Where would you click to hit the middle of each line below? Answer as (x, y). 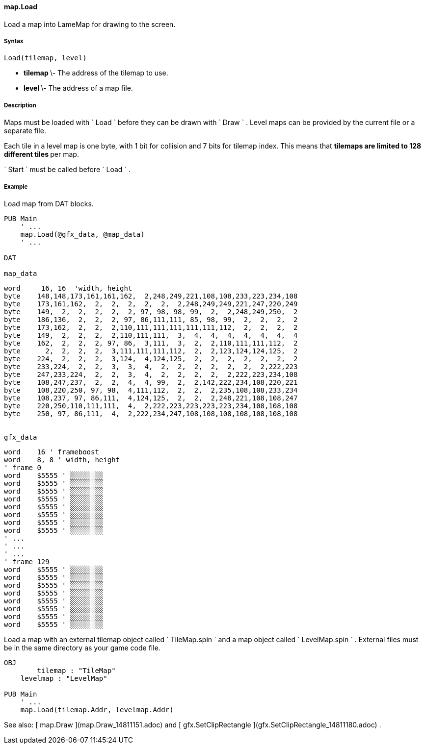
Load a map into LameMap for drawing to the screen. (90, 24)
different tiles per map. (41, 154)
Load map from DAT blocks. (49, 203)
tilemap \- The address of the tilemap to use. (96, 73)
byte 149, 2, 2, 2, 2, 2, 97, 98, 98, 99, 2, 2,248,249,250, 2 (151, 312)
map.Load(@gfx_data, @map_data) (82, 234)
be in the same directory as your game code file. (82, 648)
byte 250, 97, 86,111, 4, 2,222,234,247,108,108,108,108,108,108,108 (151, 413)
